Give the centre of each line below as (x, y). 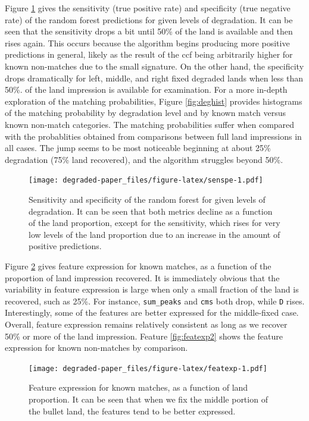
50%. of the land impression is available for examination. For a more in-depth (146, 89)
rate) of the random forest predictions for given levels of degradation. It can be (149, 19)
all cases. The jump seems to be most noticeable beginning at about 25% (138, 148)
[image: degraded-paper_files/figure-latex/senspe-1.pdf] (146, 180)
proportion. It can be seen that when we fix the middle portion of (148, 399)
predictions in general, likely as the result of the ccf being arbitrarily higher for (149, 54)
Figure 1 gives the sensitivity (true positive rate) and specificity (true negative (148, 8)
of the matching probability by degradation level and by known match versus (146, 113)
